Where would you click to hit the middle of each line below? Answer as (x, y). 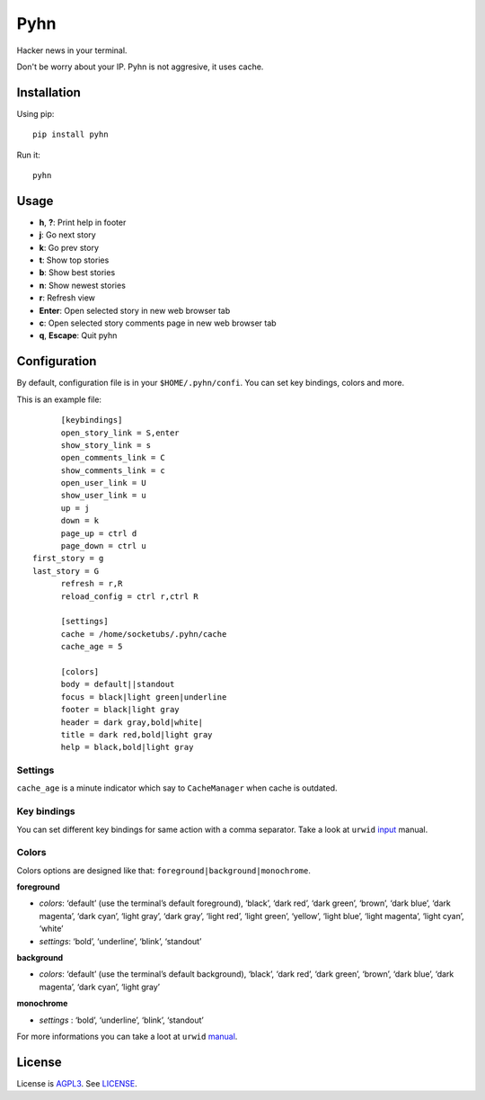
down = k (80, 521)
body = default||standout (118, 684)
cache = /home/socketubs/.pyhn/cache (144, 634)
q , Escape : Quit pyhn (78, 335)
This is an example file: (59, 399)
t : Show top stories (74, 260)
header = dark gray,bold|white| (132, 722)
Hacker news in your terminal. (72, 50)
